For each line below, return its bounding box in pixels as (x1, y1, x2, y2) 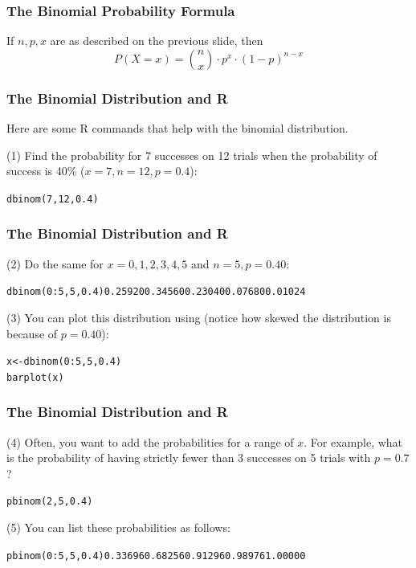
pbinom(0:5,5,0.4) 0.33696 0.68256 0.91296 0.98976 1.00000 (6, 550, 306, 562)
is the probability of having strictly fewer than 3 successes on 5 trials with (6, 449, 371, 466)
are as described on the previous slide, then (50, 32, 263, 49)
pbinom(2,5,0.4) (6, 496, 93, 508)
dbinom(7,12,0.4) (6, 193, 99, 205)
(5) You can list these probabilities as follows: (6, 519, 230, 536)
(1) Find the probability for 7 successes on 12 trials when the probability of (6, 146, 377, 163)
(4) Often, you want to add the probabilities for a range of (6, 433, 294, 450)
